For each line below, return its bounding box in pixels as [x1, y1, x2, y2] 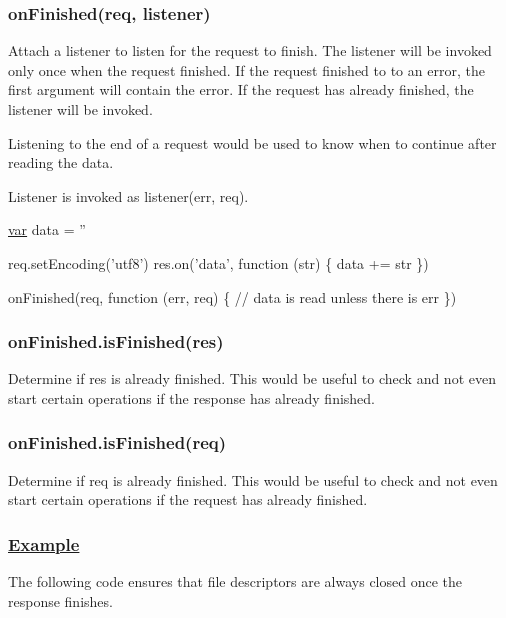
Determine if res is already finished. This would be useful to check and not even [8, 368, 496, 389]
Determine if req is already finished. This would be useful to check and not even [8, 469, 498, 490]
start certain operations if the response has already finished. [8, 387, 376, 408]
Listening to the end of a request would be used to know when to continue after [8, 132, 497, 153]
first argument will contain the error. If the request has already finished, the [8, 79, 474, 100]
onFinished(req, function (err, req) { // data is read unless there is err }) [8, 286, 457, 307]
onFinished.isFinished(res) [8, 329, 224, 354]
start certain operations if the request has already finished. [8, 489, 368, 510]
